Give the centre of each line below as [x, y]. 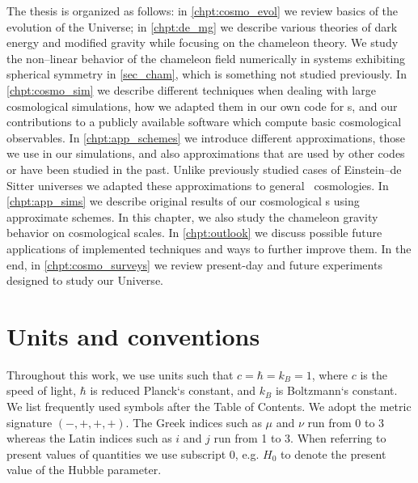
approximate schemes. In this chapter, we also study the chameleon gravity [192, 216]
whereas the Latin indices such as [89, 438]
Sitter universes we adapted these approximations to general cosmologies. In [198, 185]
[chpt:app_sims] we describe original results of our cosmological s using [183, 201]
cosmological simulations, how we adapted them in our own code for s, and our [202, 106]
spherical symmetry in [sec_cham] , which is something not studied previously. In [207, 74]
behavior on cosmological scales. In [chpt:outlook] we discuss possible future [194, 233]
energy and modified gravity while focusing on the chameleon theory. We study [203, 42]
